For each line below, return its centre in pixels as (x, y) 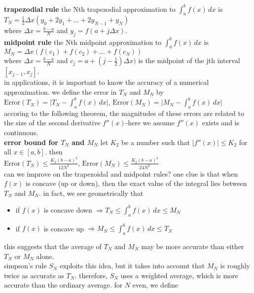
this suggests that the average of (53, 246)
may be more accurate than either (193, 246)
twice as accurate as (34, 275)
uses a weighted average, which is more (179, 275)
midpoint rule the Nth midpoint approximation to (83, 42)
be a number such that (155, 142)
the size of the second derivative (52, 123)
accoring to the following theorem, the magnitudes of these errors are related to (124, 113)
